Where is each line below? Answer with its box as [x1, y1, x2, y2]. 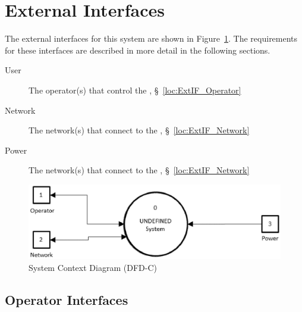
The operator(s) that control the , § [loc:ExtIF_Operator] [29, 83, 241, 96]
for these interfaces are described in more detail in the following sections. [5, 43, 270, 56]
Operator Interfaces [5, 290, 128, 308]
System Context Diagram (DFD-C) [29, 261, 157, 273]
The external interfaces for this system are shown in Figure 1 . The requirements [5, 32, 298, 45]
